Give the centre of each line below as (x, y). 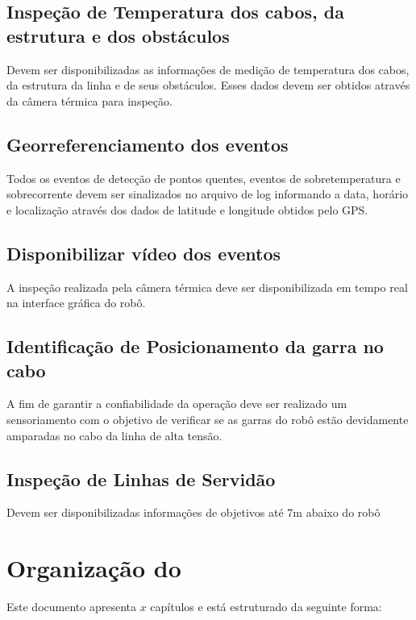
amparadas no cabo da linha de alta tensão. (114, 435)
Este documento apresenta (71, 607)
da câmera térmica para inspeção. (89, 100)
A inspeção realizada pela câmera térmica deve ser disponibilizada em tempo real (207, 287)
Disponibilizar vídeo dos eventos (144, 253)
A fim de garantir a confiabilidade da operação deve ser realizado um (177, 404)
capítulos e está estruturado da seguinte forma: (266, 607)
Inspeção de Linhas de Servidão (141, 479)
